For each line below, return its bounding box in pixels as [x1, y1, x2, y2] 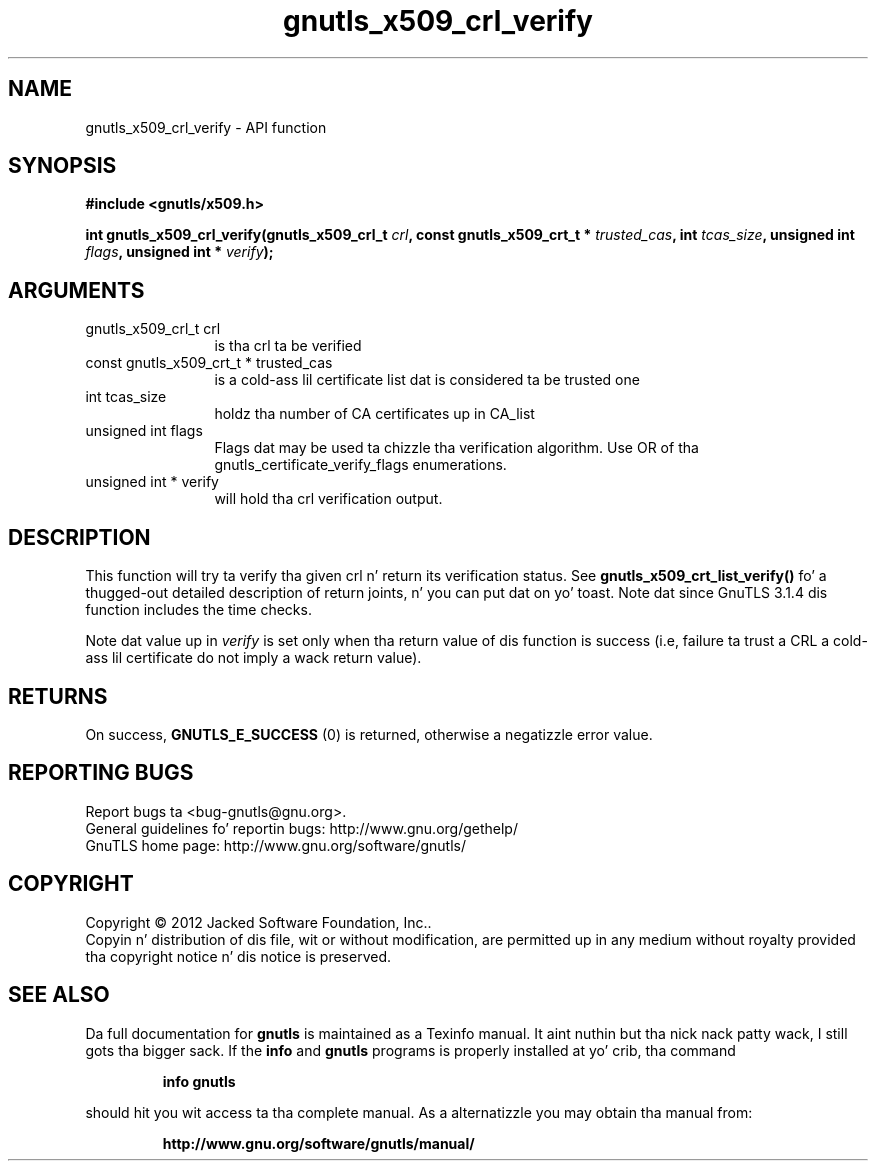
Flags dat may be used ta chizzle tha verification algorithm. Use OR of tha [214, 439, 699, 457]
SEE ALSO [8, 982, 110, 1008]
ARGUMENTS [8, 277, 145, 303]
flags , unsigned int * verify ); [85, 243, 274, 261]
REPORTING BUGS [8, 760, 194, 786]
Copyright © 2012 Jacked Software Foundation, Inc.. [85, 913, 432, 931]
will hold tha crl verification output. [214, 490, 443, 508]
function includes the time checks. [85, 601, 312, 619]
